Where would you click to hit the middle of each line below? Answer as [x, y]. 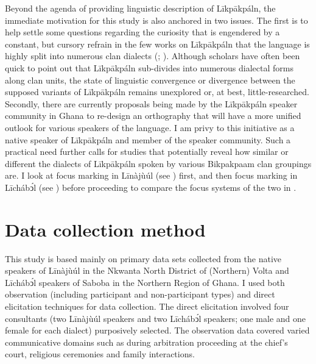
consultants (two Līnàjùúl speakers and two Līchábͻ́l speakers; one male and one [156, 318]
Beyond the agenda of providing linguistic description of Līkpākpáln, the [140, 8]
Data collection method [105, 229]
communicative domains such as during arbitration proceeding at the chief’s [146, 342]
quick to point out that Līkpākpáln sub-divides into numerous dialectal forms [149, 67]
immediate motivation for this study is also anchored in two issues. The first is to [156, 20]
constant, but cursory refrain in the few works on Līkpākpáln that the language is [157, 44]
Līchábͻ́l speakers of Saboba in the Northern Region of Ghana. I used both [145, 282]
